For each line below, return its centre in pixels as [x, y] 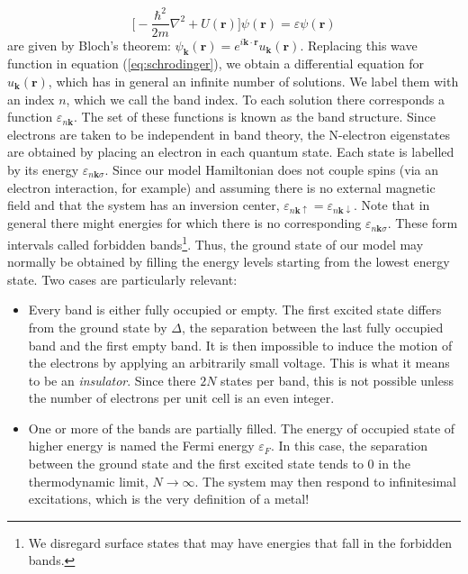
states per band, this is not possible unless [337, 380]
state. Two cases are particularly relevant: [122, 279]
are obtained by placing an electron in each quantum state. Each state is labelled [231, 152]
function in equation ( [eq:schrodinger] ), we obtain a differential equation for [216, 64]
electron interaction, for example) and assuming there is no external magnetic [221, 187]
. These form [423, 223]
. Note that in [392, 205]
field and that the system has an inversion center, [144, 205]
